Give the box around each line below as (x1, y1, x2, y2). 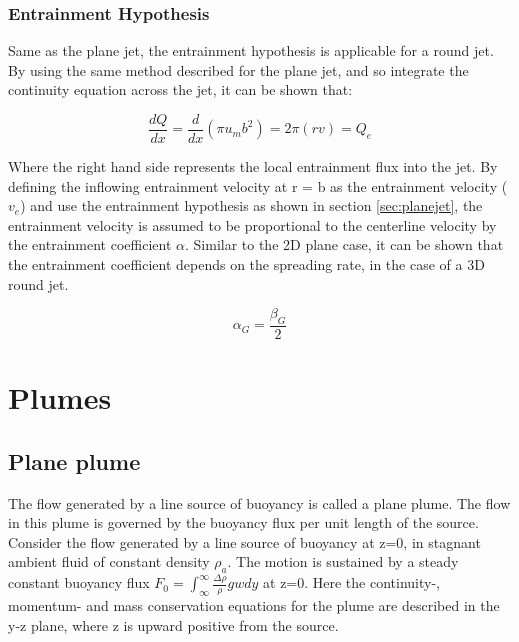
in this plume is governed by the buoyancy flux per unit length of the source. (8, 512, 479, 533)
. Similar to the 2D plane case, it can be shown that (184, 234, 504, 255)
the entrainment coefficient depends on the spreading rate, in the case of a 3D (8, 254, 485, 275)
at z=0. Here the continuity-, (263, 572, 440, 593)
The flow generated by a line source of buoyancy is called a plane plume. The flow (8, 492, 511, 513)
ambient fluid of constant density (8, 551, 210, 572)
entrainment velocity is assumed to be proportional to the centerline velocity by (8, 214, 497, 235)
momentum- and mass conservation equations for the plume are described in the (8, 595, 500, 616)
